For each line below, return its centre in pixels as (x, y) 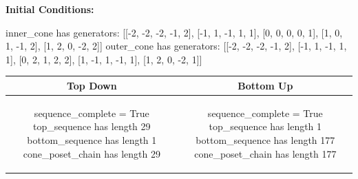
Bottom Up (265, 85)
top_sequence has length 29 (92, 126)
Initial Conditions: (50, 9)
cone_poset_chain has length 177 (265, 153)
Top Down (92, 85)
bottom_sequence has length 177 (265, 139)
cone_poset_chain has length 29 (92, 153)
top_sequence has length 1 (265, 126)
